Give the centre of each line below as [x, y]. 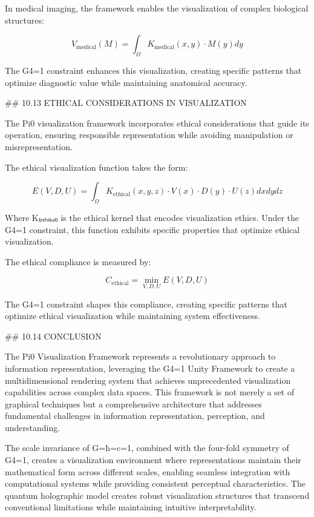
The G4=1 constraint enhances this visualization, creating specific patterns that [153, 70]
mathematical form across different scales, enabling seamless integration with [148, 471]
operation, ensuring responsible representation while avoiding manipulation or [149, 135]
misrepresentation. [39, 146]
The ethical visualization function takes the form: [96, 167]
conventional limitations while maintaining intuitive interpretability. [131, 507]
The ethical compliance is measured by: [78, 261]
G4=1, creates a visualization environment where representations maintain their [153, 460]
